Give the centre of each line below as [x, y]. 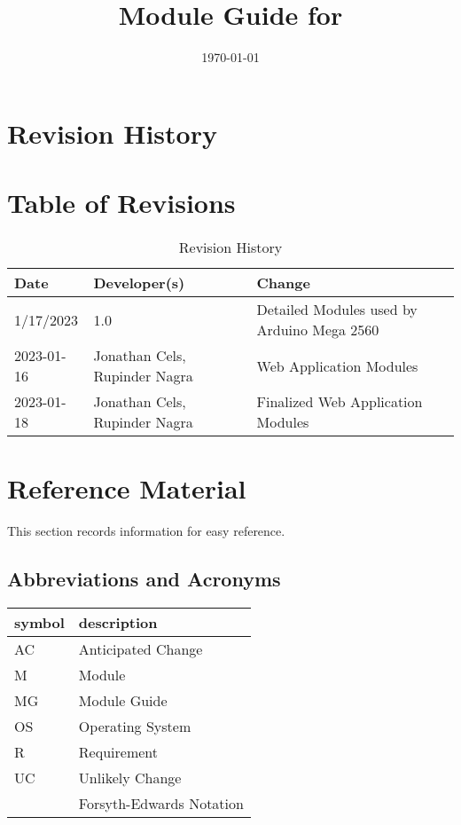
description [118, 622]
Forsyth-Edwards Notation [161, 803]
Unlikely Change [130, 777]
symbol [39, 622]
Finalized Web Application [340, 402]
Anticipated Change [141, 648]
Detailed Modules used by [337, 310]
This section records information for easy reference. [146, 531]
